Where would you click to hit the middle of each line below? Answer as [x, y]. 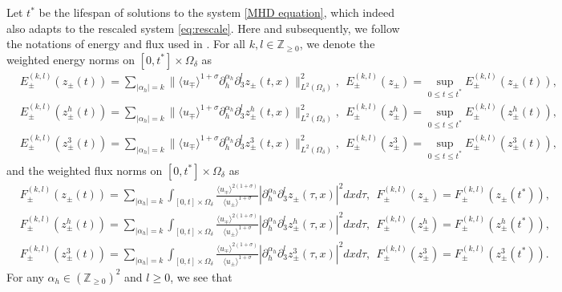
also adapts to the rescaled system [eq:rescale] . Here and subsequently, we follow [203, 28]
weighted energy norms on [71, 59]
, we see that [201, 276]
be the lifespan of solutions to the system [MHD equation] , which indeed [217, 12]
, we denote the [337, 44]
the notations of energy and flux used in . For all [126, 44]
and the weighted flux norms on [85, 170]
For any [25, 276]
